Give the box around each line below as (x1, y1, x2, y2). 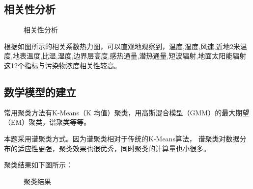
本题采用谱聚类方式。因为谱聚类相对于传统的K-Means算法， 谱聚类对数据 (4, 133, 240, 143)
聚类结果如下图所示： (4, 160, 73, 170)
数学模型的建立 (4, 84, 76, 99)
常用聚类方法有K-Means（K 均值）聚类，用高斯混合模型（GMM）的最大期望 (4, 107, 250, 117)
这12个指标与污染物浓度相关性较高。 (4, 60, 121, 70)
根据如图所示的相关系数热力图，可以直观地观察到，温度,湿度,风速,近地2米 (4, 41, 240, 51)
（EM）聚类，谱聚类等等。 (4, 117, 91, 127)
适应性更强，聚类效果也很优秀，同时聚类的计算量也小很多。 (17, 143, 210, 153)
